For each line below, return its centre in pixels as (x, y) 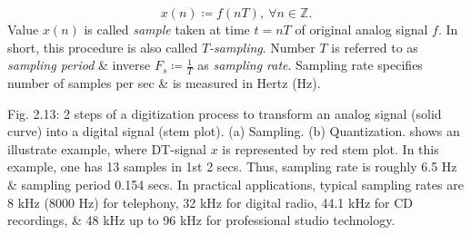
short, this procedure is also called (103, 47)
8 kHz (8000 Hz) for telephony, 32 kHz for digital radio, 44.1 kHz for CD (210, 202)
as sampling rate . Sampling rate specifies (310, 65)
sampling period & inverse (79, 65)
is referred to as (375, 47)
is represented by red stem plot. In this (331, 148)
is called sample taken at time (167, 29)
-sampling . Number (262, 47)
